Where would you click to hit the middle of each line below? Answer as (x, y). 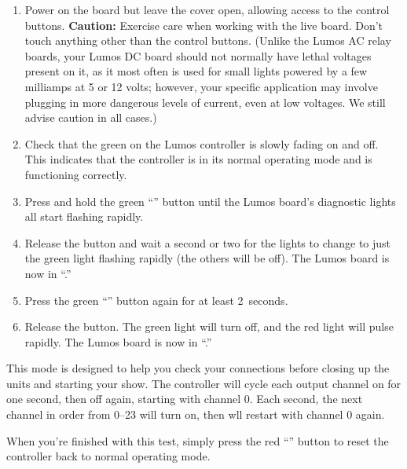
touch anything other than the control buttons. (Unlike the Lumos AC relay (208, 40)
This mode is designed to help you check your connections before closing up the (198, 368)
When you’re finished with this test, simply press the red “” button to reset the (198, 440)
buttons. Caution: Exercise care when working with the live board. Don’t (204, 25)
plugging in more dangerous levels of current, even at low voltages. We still (205, 102)
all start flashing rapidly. (84, 216)
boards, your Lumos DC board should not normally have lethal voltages (198, 55)
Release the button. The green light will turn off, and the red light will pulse (209, 326)
